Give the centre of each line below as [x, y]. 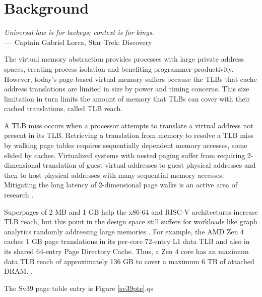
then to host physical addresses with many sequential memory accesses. [114, 175]
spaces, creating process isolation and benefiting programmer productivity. [119, 68]
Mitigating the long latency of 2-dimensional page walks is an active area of [121, 185]
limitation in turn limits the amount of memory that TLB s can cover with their [127, 98]
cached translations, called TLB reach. [63, 108]
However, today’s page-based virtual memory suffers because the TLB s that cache [130, 79]
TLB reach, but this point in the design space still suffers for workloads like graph [131, 221]
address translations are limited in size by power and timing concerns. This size [127, 89]
